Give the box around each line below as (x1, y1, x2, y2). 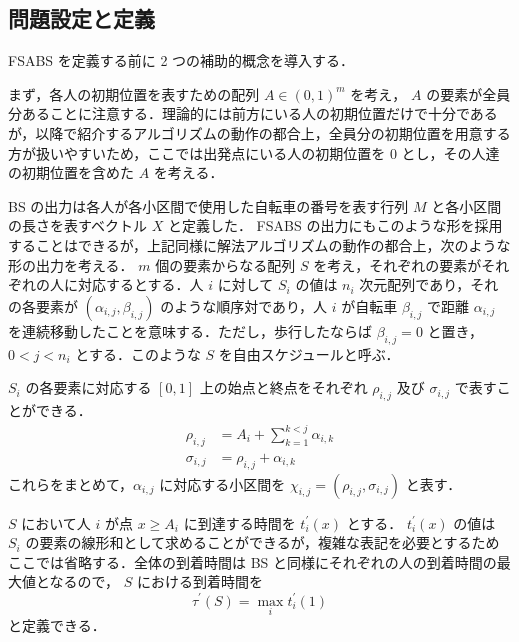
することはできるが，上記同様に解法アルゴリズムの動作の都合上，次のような (8, 234, 511, 255)
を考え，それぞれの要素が (313, 254, 482, 275)
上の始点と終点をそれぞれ (199, 377, 368, 398)
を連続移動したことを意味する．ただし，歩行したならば (8, 320, 372, 341)
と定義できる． (8, 614, 106, 635)
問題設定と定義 (8, 3, 155, 34)
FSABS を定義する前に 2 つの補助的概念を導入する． (8, 50, 355, 71)
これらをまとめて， (8, 473, 134, 494)
